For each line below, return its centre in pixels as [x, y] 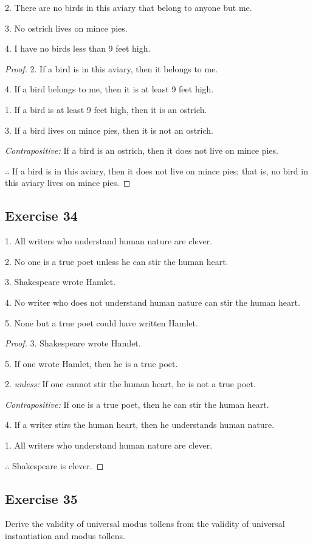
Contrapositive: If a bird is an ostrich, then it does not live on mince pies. [142, 150]
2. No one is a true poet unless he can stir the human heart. [117, 261]
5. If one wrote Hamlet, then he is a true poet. [91, 363]
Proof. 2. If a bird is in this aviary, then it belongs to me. [112, 68]
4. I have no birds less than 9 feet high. [78, 48]
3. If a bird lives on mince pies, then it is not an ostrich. [109, 130]
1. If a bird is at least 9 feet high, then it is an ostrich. [106, 109]
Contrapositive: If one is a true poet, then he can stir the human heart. [137, 404]
